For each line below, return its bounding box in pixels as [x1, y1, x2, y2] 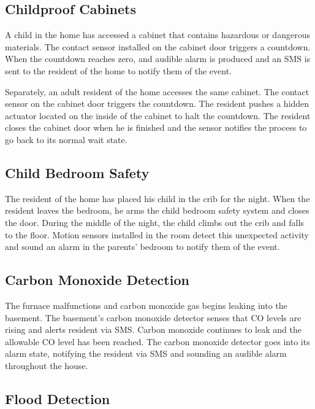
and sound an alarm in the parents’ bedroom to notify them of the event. [5, 240, 280, 253]
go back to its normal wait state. [5, 133, 127, 146]
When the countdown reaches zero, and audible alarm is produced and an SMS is [5, 52, 311, 65]
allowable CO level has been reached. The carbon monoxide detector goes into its [5, 335, 310, 348]
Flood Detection [5, 389, 110, 408]
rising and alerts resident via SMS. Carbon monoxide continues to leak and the [5, 323, 302, 336]
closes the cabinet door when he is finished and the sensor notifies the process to [5, 121, 307, 134]
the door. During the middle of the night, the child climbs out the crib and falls [5, 216, 304, 228]
